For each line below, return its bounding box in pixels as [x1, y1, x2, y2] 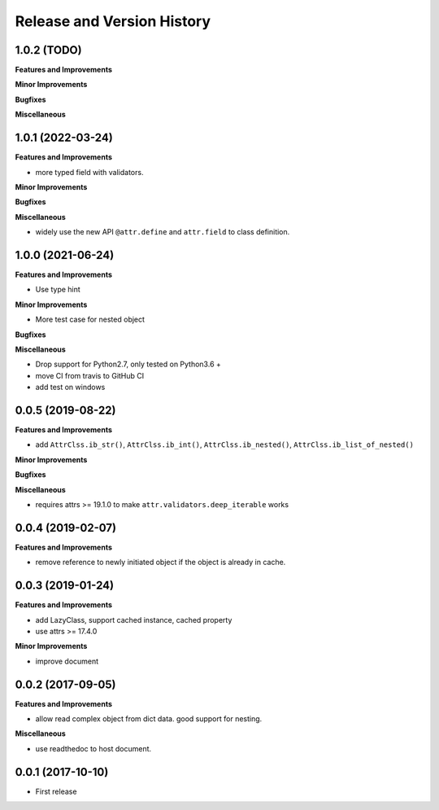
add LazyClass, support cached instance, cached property [35, 615, 233, 624]
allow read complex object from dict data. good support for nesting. [35, 714, 263, 724]
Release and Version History [15, 12, 211, 30]
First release [35, 786, 77, 796]
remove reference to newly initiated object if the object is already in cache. [35, 558, 286, 567]
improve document [35, 656, 99, 666]
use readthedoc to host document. [35, 743, 152, 753]
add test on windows [35, 383, 106, 392]
